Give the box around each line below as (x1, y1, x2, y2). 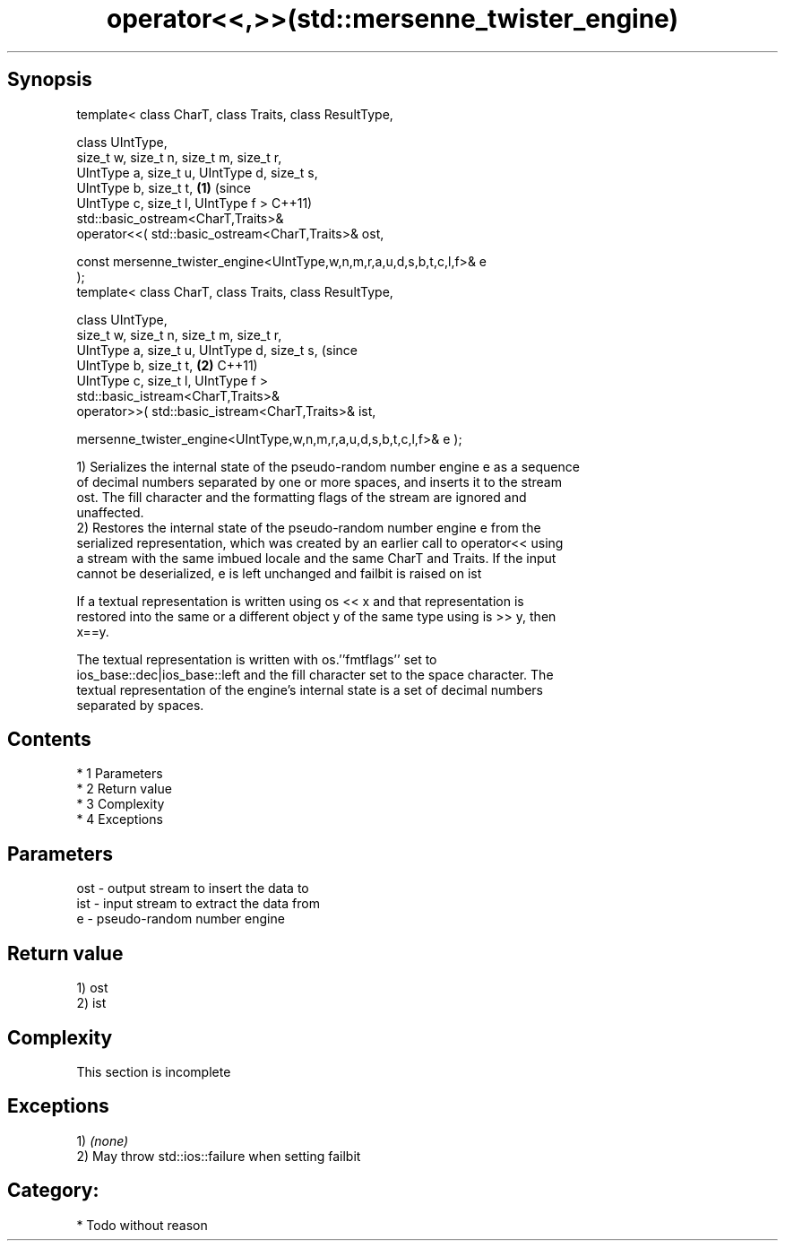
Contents (7, 728, 91, 751)
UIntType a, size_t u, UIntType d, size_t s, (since (76, 342, 358, 358)
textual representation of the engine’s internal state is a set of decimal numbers (76, 681, 543, 698)
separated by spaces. (76, 697, 204, 713)
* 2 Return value (76, 781, 172, 797)
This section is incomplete (76, 1063, 231, 1079)
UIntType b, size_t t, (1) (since (76, 179, 251, 195)
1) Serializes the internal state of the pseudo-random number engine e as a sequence (76, 458, 580, 474)
